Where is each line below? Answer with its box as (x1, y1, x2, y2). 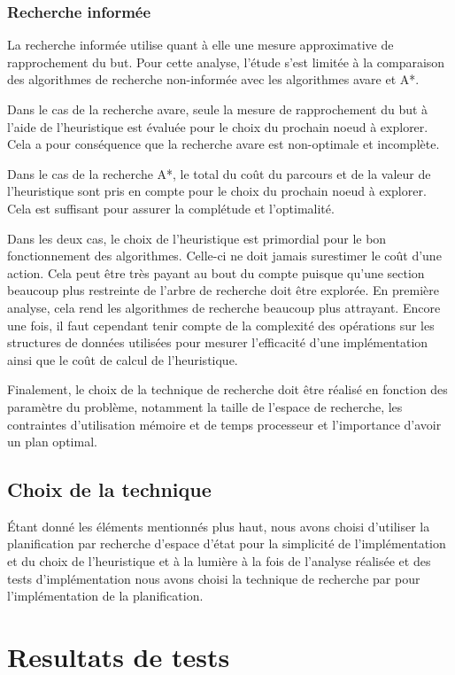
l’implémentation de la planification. (7, 586, 204, 605)
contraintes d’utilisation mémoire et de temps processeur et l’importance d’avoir (7, 415, 442, 433)
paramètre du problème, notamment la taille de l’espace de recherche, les (7, 397, 403, 415)
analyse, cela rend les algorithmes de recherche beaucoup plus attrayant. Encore (7, 298, 441, 316)
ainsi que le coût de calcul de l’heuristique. (7, 350, 238, 369)
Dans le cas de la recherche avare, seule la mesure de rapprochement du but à (7, 100, 428, 118)
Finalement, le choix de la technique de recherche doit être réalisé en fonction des (7, 380, 448, 399)
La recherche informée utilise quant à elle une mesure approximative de (7, 35, 394, 54)
